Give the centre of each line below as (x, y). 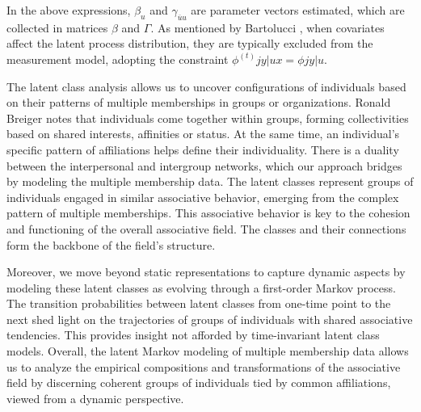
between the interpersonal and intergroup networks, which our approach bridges (204, 165)
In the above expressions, (69, 10)
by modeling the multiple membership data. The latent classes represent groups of (210, 181)
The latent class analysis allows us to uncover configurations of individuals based (206, 86)
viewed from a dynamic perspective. (95, 398)
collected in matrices (57, 27)
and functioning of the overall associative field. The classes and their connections (206, 228)
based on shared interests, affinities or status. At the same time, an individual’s (203, 134)
